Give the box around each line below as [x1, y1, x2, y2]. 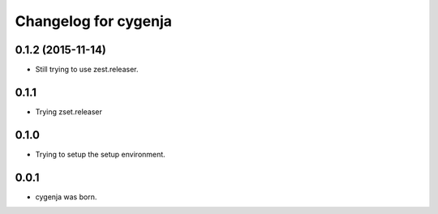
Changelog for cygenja [15, 12, 172, 30]
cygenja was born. [35, 191, 97, 202]
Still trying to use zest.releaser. [35, 65, 139, 75]
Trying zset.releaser [35, 106, 103, 117]
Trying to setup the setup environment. [35, 149, 165, 159]
